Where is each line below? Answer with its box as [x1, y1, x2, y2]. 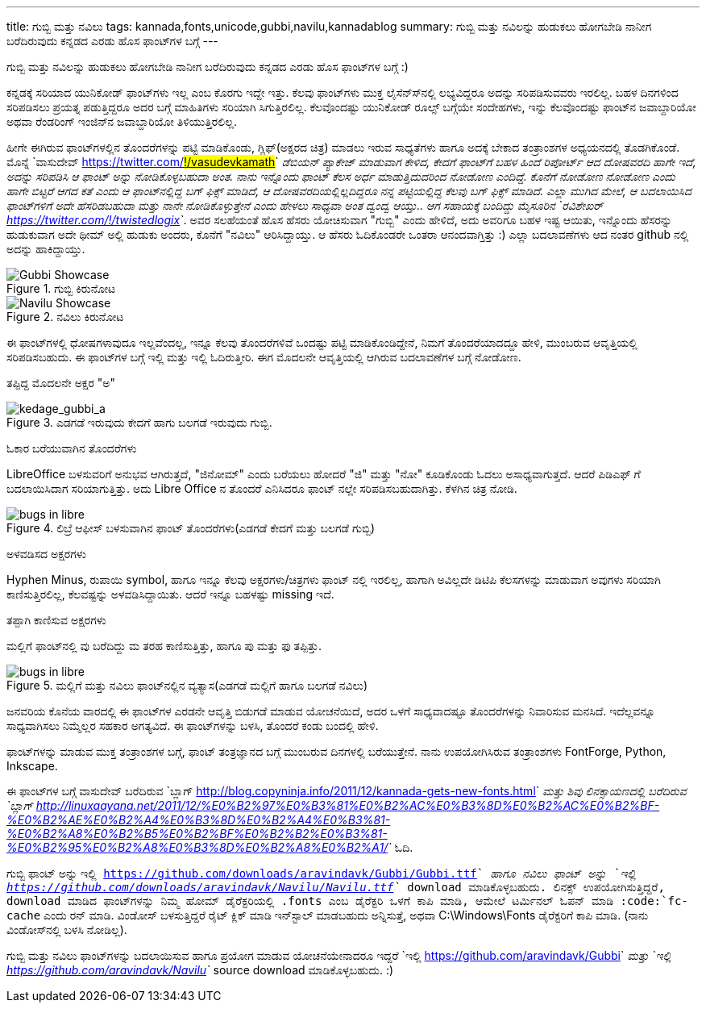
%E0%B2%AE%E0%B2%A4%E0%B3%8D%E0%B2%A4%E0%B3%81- [6, 813, 391, 827]
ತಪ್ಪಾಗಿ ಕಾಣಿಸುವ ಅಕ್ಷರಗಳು [6, 613, 106, 627]
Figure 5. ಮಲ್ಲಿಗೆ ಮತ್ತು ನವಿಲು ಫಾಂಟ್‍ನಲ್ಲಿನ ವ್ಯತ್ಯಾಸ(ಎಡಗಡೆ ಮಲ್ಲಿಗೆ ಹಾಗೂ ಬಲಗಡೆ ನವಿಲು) [6, 678, 368, 692]
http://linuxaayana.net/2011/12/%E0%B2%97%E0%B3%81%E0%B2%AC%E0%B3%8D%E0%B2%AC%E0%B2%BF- [35, 798, 660, 812]
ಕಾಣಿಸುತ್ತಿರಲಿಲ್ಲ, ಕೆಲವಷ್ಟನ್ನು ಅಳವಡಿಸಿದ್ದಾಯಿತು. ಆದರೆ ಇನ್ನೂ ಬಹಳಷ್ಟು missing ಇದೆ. [6, 587, 334, 601]
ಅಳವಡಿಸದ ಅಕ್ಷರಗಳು [6, 547, 86, 561]
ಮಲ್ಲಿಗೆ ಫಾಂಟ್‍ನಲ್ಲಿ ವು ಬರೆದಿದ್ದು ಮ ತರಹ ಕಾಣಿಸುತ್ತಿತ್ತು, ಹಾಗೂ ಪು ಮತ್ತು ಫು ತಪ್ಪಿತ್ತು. [6, 639, 322, 653]
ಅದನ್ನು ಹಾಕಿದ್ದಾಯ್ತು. [6, 242, 85, 256]
